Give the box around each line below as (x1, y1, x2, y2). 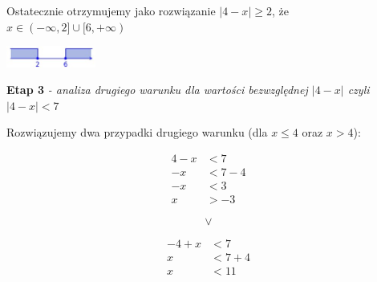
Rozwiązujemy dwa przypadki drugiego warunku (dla (6, 124, 268, 141)
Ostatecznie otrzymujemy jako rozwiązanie (6, 2, 216, 18)
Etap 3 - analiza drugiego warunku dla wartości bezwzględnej (6, 81, 308, 98)
